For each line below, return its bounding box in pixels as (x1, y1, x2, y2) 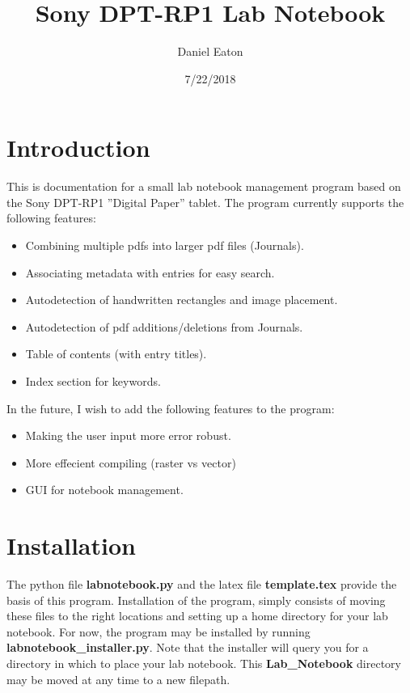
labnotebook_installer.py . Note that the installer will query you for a (6, 639, 369, 656)
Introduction (6, 131, 150, 164)
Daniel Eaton (177, 43, 243, 60)
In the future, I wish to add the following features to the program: (6, 399, 335, 416)
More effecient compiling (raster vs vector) (25, 454, 236, 471)
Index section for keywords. (25, 373, 161, 389)
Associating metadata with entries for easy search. (25, 264, 275, 281)
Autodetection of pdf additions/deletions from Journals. (25, 318, 303, 335)
